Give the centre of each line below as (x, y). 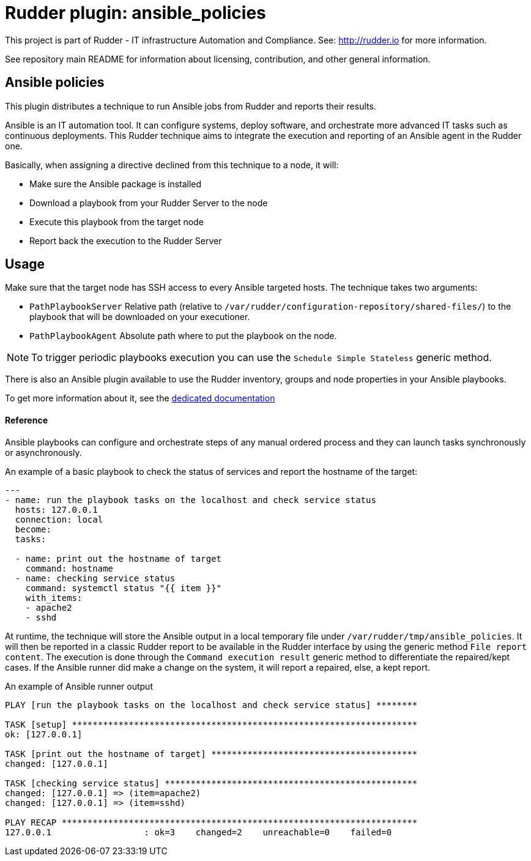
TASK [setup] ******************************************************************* (211, 724)
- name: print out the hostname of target (118, 558)
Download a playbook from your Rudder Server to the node (149, 203)
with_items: (54, 598)
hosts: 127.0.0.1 (56, 509)
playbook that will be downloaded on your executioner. (140, 317)
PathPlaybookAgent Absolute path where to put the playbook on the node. (183, 336)
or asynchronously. (43, 452)
